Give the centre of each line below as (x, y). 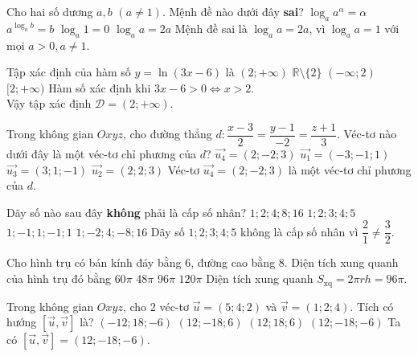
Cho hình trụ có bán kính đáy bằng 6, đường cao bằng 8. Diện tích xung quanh (203, 262)
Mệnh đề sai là (211, 28)
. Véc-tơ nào (367, 134)
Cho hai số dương (50, 11)
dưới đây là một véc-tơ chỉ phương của (102, 154)
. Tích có (372, 306)
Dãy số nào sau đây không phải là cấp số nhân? (127, 212)
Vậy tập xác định (49, 103)
